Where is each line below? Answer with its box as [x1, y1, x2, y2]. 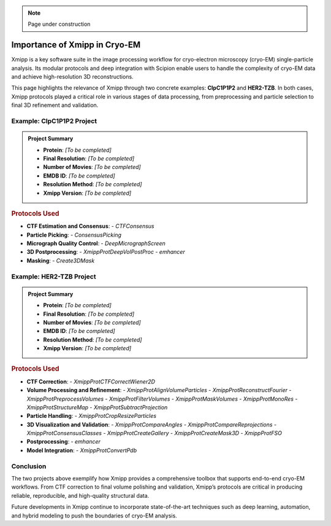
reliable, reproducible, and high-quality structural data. [11, 492, 150, 499]
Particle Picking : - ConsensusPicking [26, 231, 122, 238]
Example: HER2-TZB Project [11, 272, 96, 281]
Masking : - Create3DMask [26, 257, 95, 264]
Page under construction [28, 20, 91, 28]
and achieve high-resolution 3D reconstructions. [11, 73, 134, 80]
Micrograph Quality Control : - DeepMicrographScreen [26, 240, 165, 247]
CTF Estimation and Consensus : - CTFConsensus [26, 222, 154, 230]
